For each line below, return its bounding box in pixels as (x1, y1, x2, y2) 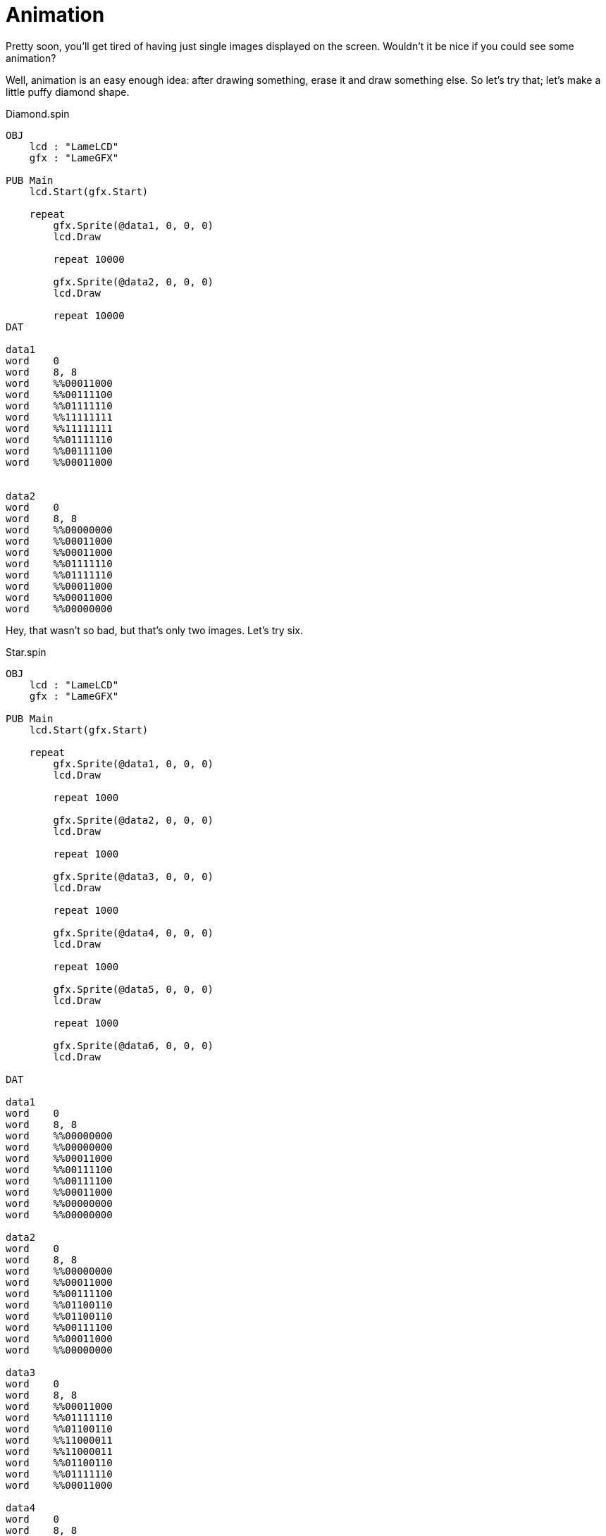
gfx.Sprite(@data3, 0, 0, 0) (53, 870, 214, 882)
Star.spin (6, 645, 47, 658)
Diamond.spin (6, 107, 70, 120)
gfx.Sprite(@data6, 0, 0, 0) (53, 1039, 214, 1051)
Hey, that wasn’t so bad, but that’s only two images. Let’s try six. (6, 624, 304, 636)
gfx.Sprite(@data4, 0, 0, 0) (53, 927, 214, 939)
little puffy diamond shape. (6, 85, 130, 98)
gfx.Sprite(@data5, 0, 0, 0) (53, 983, 214, 995)
